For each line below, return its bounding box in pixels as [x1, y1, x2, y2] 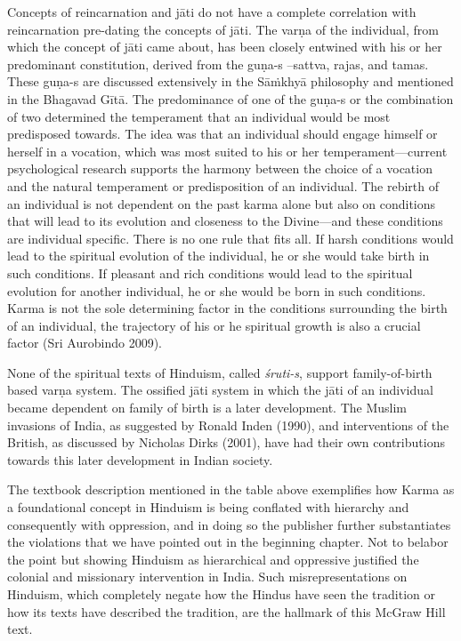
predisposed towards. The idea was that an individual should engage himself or [7, 124, 438, 143]
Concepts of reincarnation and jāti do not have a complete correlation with [7, 3, 417, 20]
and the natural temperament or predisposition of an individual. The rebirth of [7, 176, 440, 195]
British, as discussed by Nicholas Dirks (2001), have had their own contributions [7, 433, 445, 452]
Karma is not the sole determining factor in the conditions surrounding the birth [7, 299, 448, 317]
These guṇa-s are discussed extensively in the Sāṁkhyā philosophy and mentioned [7, 72, 454, 91]
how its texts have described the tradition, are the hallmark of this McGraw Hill [7, 602, 446, 621]
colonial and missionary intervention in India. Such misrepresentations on [7, 567, 408, 586]
